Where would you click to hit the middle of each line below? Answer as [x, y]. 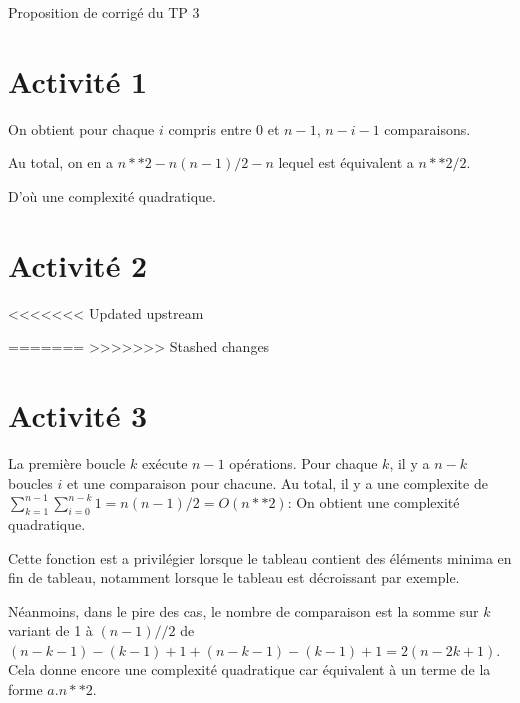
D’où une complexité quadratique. [112, 195]
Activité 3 [78, 415]
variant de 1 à [50, 630]
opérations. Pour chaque [303, 462]
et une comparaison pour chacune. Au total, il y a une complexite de [277, 482]
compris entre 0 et [224, 128]
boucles [30, 482]
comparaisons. [427, 128]
